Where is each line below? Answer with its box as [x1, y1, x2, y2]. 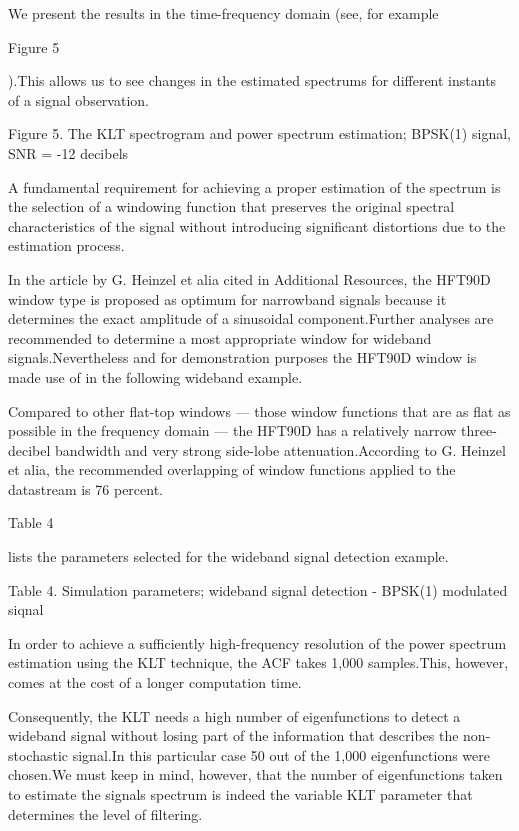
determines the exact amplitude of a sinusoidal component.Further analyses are [8, 308, 494, 329]
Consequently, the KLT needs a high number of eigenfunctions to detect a [8, 705, 461, 726]
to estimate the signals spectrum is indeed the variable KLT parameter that [8, 784, 473, 804]
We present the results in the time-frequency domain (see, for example [8, 3, 439, 23]
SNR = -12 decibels [8, 142, 129, 163]
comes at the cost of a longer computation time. [8, 672, 302, 693]
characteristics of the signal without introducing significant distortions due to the [8, 215, 506, 236]
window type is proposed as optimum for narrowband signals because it [8, 288, 447, 309]
